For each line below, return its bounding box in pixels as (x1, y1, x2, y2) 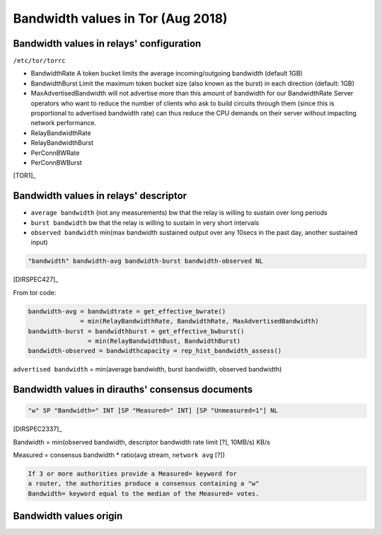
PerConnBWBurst (30, 158, 83, 166)
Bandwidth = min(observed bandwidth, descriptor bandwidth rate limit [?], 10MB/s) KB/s (13, 437, 270, 446)
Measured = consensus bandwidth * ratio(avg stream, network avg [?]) (13, 451, 226, 459)
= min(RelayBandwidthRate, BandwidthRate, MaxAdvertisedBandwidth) (80, 317, 320, 326)
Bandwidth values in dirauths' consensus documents (13, 384, 253, 396)
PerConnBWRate (30, 149, 80, 157)
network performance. (30, 119, 97, 127)
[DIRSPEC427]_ (13, 275, 59, 284)
